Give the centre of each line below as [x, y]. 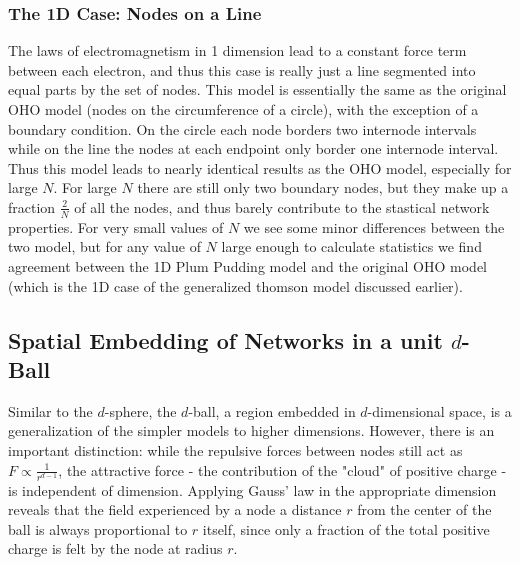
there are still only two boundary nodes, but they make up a [323, 187]
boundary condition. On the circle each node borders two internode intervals [242, 128]
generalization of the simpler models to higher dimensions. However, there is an [251, 430]
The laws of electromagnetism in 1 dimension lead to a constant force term [237, 50]
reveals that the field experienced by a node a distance [175, 509]
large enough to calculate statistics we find [351, 246]
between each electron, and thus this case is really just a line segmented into [242, 69]
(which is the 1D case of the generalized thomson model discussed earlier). [235, 285]
